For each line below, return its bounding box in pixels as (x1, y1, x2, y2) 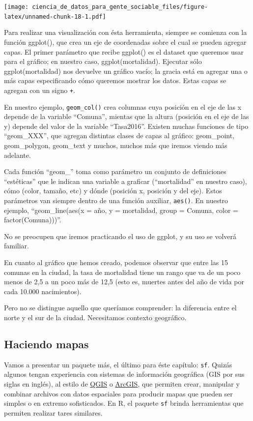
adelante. (4, 150, 31, 160)
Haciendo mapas (4, 336, 89, 351)
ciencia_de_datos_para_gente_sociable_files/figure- (32, 3, 208, 10)
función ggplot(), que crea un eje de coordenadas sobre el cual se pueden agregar (4, 36, 247, 47)
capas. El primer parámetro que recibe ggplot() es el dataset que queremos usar (4, 46, 244, 57)
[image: (4, 3, 29, 10)
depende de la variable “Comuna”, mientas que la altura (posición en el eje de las (4, 111, 249, 121)
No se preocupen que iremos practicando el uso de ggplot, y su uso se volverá (4, 231, 237, 241)
